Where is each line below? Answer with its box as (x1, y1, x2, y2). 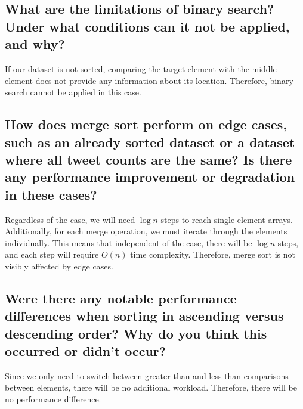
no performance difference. (5, 393, 101, 405)
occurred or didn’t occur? (5, 342, 166, 360)
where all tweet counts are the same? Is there (5, 150, 292, 168)
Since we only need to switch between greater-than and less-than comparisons (5, 369, 289, 382)
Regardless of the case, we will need (5, 213, 135, 225)
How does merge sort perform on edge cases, (5, 115, 287, 134)
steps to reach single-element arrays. (160, 213, 293, 225)
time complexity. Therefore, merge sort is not (130, 248, 295, 261)
